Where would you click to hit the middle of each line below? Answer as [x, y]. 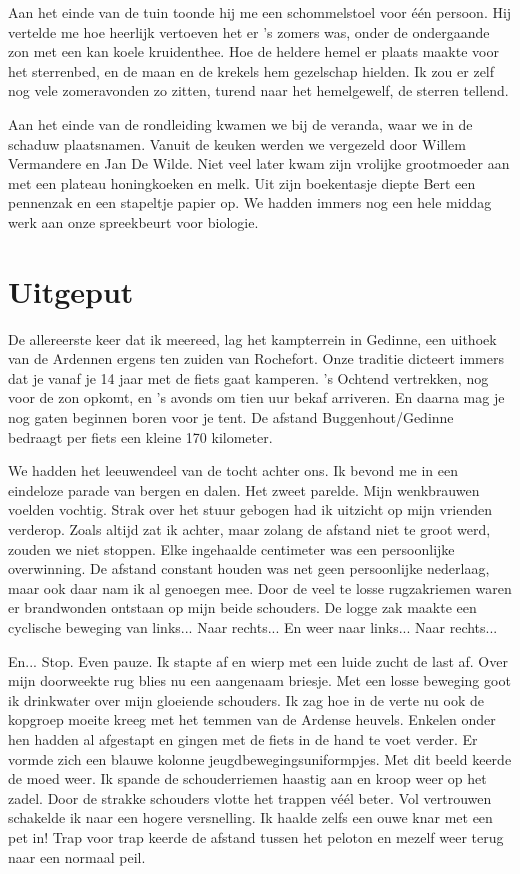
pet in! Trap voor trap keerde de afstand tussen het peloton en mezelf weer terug [256, 836]
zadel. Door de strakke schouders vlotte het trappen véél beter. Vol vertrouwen [250, 797]
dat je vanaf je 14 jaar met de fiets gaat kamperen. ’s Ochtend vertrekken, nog [248, 377]
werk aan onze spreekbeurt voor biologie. [133, 221]
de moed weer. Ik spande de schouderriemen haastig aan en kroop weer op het [247, 778]
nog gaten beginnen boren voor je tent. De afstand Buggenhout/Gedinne [231, 417]
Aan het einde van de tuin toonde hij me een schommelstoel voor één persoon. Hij [260, 12]
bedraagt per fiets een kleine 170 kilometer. [140, 436]
